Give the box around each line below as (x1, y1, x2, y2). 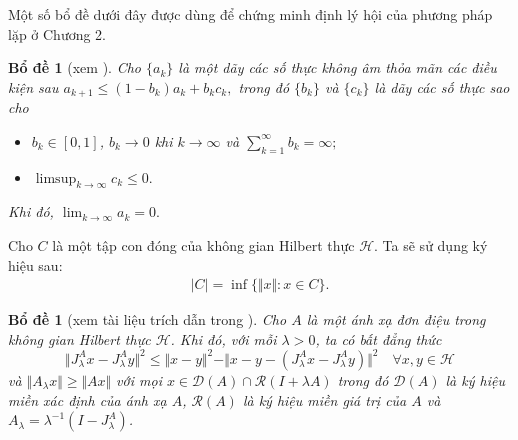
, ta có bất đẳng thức (315, 328, 442, 349)
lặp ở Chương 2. (8, 23, 107, 44)
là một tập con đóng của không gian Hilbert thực (52, 235, 355, 256)
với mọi (116, 369, 162, 390)
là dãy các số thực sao (374, 76, 510, 97)
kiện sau (8, 76, 59, 97)
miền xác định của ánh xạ (8, 389, 167, 410)
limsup (35, 171, 77, 186)
